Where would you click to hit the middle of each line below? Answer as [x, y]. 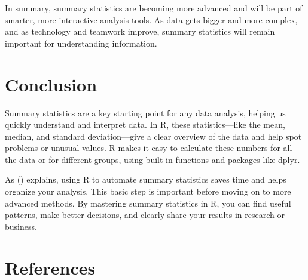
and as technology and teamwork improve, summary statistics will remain [140, 31]
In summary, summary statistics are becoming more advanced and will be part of [154, 8]
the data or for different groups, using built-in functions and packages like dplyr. [153, 159]
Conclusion [51, 84]
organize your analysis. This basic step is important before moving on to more [148, 191]
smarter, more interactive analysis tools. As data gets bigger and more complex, [151, 19]
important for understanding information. [81, 43]
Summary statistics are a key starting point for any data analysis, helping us [145, 113]
